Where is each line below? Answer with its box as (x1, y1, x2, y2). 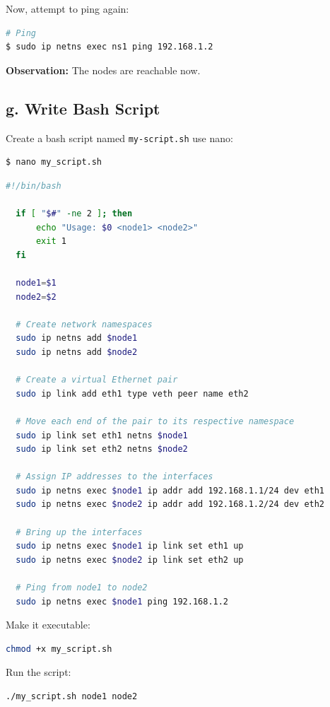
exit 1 (35, 236, 66, 247)
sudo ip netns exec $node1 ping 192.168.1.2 (16, 596, 229, 607)
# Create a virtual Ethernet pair (16, 375, 178, 385)
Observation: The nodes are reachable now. (6, 62, 201, 77)
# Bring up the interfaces (16, 527, 143, 537)
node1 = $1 (16, 277, 57, 288)
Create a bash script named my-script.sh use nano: (6, 130, 233, 145)
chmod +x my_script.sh (6, 643, 112, 654)
